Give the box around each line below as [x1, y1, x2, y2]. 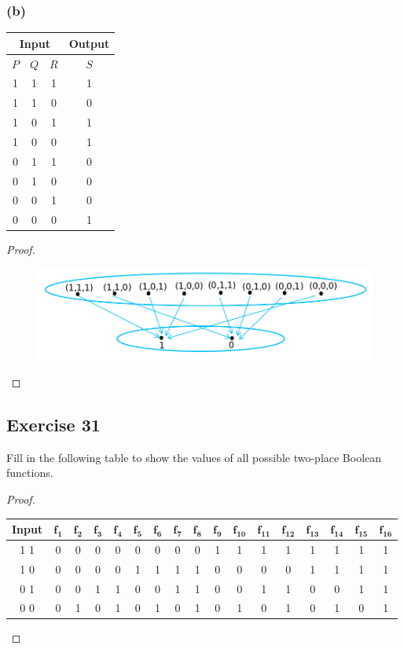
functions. [6, 464, 53, 481]
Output [68, 35, 110, 51]
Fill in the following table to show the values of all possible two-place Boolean [6, 449, 382, 465]
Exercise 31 [6, 412, 101, 436]
